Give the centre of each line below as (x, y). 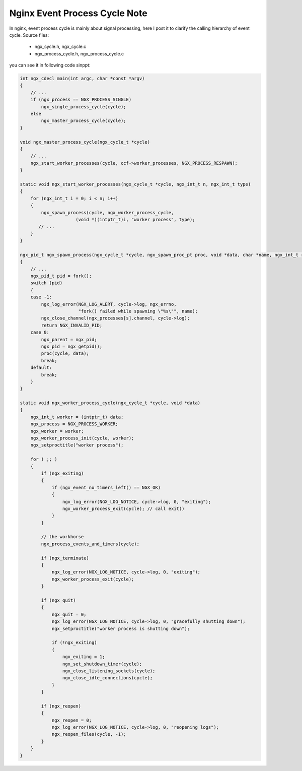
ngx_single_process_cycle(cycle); (84, 107)
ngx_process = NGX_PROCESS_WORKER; (74, 424)
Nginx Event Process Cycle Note (79, 13)
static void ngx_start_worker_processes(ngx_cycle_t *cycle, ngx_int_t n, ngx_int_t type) (135, 184)
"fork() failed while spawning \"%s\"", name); (138, 311)
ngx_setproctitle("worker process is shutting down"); (121, 628)
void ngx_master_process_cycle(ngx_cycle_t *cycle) (85, 142)
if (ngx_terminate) (65, 558)
